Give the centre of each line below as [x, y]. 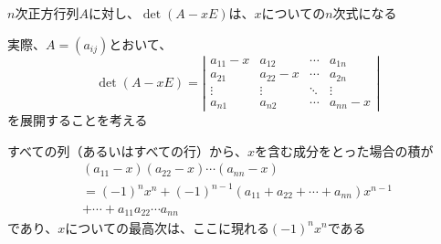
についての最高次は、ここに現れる [167, 227]
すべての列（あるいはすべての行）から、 [127, 150]
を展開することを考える [78, 120]
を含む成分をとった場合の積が [344, 150]
